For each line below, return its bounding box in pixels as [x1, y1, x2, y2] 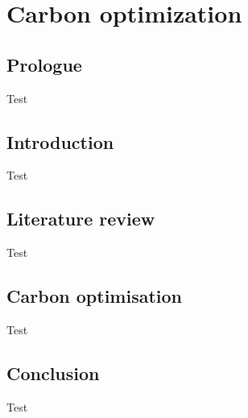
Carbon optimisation [6, 283, 183, 308]
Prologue [6, 52, 82, 77]
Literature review [6, 206, 155, 231]
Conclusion [6, 360, 100, 385]
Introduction [6, 129, 114, 154]
